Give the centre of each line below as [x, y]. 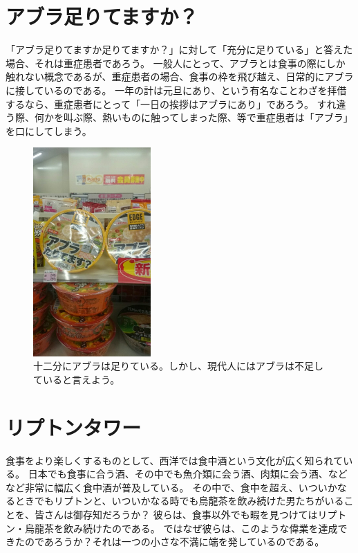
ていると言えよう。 [77, 379]
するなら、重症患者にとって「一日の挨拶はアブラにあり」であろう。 [160, 103]
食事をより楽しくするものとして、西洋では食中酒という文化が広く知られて [175, 460]
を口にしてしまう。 [49, 130]
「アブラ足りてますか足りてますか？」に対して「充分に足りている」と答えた [179, 49]
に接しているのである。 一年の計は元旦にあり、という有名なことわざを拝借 [176, 90]
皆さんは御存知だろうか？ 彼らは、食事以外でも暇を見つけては [176, 515]
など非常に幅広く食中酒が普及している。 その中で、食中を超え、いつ [162, 487]
